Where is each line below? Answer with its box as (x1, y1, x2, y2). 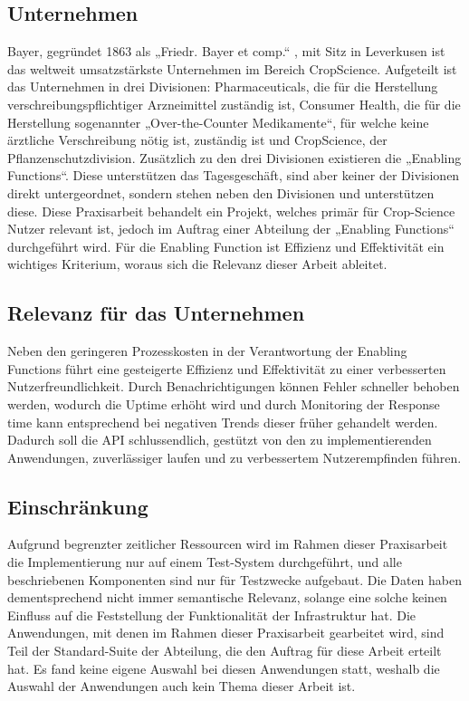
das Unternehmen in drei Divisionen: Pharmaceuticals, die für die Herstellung (7, 77, 438, 96)
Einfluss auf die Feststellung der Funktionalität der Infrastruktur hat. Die (7, 605, 416, 624)
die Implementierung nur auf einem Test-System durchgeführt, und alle (7, 552, 402, 571)
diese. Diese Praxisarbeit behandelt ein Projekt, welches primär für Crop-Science (7, 201, 455, 220)
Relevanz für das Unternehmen (7, 299, 305, 327)
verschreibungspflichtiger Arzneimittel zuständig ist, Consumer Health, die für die (7, 94, 461, 113)
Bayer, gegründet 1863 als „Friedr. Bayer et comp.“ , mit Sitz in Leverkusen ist (7, 42, 445, 61)
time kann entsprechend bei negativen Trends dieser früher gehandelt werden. (7, 412, 438, 431)
